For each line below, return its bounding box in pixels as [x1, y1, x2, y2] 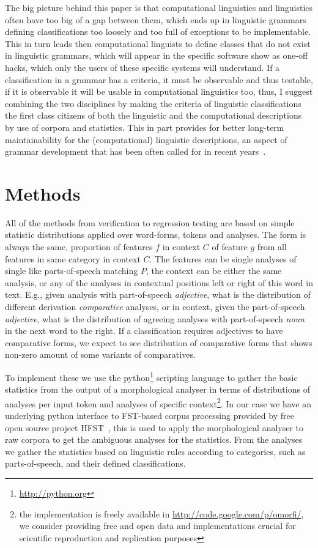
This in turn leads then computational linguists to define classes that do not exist [5, 37, 311, 50]
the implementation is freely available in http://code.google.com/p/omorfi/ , [19, 507, 304, 520]
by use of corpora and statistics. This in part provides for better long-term [5, 120, 284, 133]
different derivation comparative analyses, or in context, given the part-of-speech [5, 300, 305, 313]
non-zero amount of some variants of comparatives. [5, 348, 196, 361]
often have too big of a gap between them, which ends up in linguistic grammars [5, 13, 306, 26]
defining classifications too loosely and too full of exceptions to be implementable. [5, 25, 311, 38]
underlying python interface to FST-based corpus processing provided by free [5, 409, 294, 422]
